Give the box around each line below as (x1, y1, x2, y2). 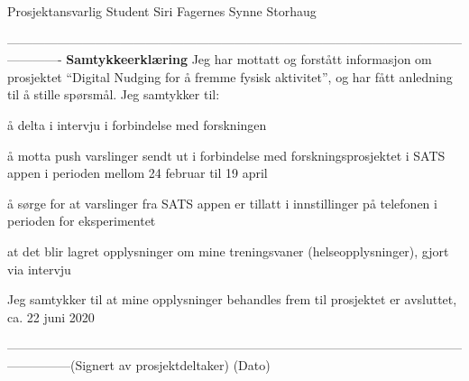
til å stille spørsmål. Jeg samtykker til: (7, 85, 220, 104)
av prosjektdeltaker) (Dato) (118, 355, 271, 374)
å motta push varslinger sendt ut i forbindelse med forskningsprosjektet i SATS (7, 145, 446, 164)
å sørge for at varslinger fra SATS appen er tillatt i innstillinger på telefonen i (7, 193, 437, 212)
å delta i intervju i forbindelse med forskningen (7, 115, 267, 134)
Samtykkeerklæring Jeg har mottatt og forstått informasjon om (66, 50, 432, 69)
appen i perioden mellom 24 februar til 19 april (7, 163, 268, 182)
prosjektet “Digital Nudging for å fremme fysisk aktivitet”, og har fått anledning (7, 67, 453, 86)
